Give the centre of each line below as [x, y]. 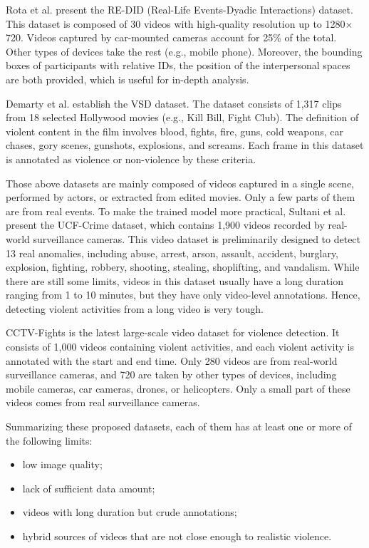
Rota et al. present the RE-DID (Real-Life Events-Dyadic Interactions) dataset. [180, 9]
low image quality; [62, 464]
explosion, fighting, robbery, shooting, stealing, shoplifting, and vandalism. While [183, 267]
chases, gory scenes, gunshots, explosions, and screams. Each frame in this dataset [185, 145]
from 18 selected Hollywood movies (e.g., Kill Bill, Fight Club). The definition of [182, 117]
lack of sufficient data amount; [89, 488]
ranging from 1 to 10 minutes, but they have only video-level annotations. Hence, [183, 295]
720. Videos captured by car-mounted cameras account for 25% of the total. [171, 37]
